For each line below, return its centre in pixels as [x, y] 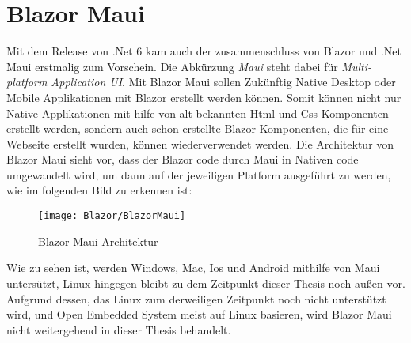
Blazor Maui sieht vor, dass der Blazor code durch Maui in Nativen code [183, 159]
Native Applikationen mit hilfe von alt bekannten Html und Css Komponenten [198, 113]
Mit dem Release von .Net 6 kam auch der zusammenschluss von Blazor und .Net [204, 51]
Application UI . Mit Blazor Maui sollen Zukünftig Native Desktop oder [223, 82]
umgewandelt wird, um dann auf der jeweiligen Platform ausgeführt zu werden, [199, 174]
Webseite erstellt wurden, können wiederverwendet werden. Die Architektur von [200, 143]
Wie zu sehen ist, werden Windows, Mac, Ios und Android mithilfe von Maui [193, 268]
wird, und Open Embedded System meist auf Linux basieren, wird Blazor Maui [199, 314]
